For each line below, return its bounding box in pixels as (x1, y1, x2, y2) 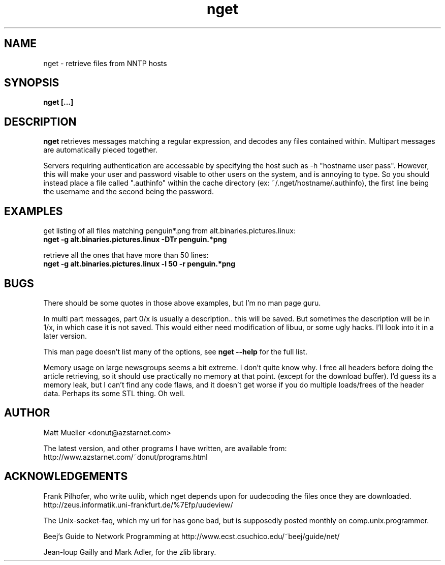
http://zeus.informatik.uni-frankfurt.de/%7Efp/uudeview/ (43, 500, 233, 509)
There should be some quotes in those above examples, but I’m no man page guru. (43, 298, 321, 307)
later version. (43, 331, 87, 340)
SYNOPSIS (4, 76, 59, 90)
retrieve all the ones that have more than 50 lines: (43, 251, 209, 260)
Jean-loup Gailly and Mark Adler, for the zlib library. (43, 547, 216, 556)
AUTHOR (4, 406, 50, 420)
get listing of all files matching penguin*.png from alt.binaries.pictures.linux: (43, 226, 296, 235)
